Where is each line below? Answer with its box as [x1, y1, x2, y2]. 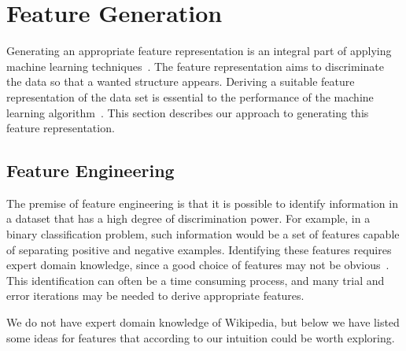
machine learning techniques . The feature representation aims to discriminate [6, 57, 384, 74]
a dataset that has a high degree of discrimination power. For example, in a [6, 210, 371, 227]
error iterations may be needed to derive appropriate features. [6, 287, 304, 304]
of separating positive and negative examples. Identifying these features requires [6, 241, 392, 257]
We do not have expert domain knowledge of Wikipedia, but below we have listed [6, 314, 400, 331]
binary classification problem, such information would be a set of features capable [6, 226, 400, 242]
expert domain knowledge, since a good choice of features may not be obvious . [6, 257, 389, 273]
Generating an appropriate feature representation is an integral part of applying [6, 42, 392, 59]
